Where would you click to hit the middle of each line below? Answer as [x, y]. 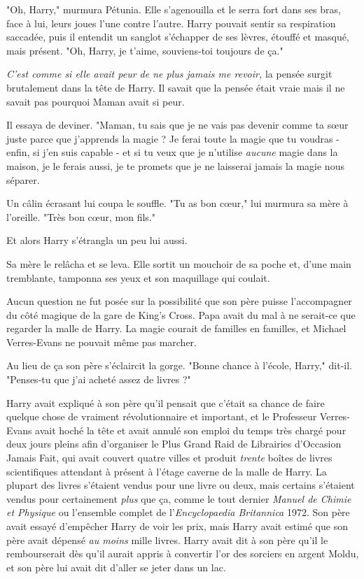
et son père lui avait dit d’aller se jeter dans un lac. [116, 567]
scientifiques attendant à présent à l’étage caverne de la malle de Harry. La [167, 471]
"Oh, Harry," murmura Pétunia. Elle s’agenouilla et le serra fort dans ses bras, [174, 9]
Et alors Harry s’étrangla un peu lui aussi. [97, 240]
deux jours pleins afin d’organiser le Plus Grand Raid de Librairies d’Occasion [174, 444]
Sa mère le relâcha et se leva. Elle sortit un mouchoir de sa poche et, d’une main [179, 263]
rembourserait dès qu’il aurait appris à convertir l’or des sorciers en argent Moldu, [183, 553]
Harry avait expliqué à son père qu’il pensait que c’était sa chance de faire [166, 402]
